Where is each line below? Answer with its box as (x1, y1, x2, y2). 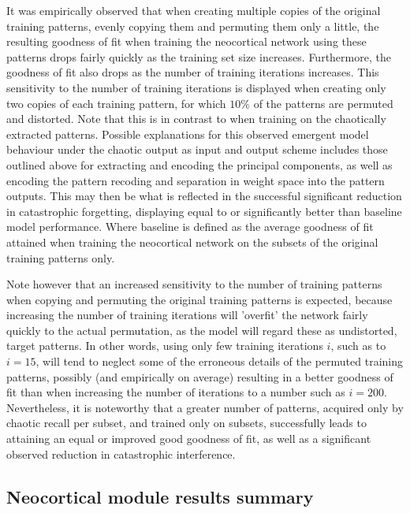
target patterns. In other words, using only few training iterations (6, 337, 323, 354)
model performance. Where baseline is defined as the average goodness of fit (6, 218, 374, 235)
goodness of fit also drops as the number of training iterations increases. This (6, 64, 379, 80)
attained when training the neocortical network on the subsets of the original (6, 233, 378, 250)
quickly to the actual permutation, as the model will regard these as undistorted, (6, 322, 397, 338)
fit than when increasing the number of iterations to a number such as (6, 384, 345, 400)
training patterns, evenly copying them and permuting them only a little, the (6, 17, 379, 34)
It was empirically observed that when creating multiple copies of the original (6, 2, 381, 18)
